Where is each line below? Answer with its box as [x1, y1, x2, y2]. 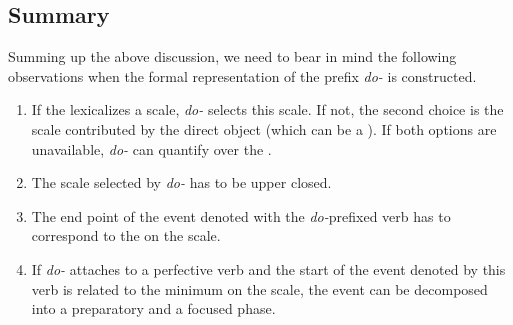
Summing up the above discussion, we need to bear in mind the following [8, 46, 457, 67]
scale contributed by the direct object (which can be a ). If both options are [31, 118, 497, 139]
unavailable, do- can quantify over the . [31, 138, 272, 159]
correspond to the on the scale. [31, 225, 221, 246]
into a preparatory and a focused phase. [31, 298, 276, 319]
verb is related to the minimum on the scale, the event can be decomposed [31, 278, 488, 299]
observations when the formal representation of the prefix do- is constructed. [8, 65, 477, 86]
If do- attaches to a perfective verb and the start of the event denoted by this [31, 258, 506, 279]
